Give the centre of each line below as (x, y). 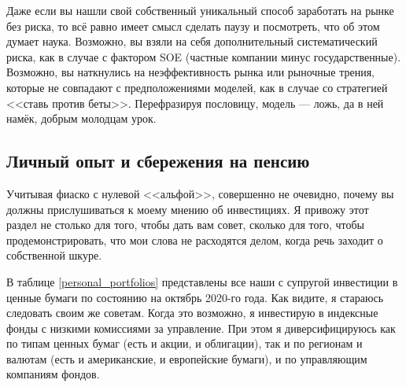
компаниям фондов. (53, 374)
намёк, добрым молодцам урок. (81, 118)
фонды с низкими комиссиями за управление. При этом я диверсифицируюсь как (201, 328)
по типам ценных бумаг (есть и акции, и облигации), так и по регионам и (185, 343)
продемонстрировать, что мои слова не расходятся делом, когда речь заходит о (195, 240)
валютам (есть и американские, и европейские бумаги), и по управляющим (187, 358)
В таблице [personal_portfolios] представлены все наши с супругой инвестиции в (202, 281)
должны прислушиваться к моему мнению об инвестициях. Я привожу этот (188, 209)
